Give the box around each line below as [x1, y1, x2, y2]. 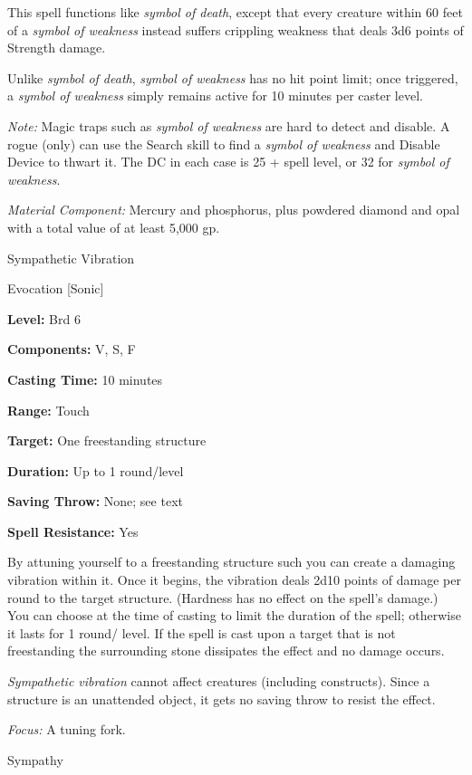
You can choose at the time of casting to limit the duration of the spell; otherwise [7, 606, 461, 625]
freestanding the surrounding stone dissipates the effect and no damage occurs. [7, 641, 445, 660]
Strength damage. [7, 38, 106, 57]
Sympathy [7, 750, 63, 769]
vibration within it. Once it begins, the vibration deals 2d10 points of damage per [7, 570, 461, 589]
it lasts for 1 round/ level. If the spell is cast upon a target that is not [7, 623, 396, 642]
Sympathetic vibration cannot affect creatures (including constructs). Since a [7, 672, 430, 691]
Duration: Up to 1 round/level [7, 461, 184, 480]
